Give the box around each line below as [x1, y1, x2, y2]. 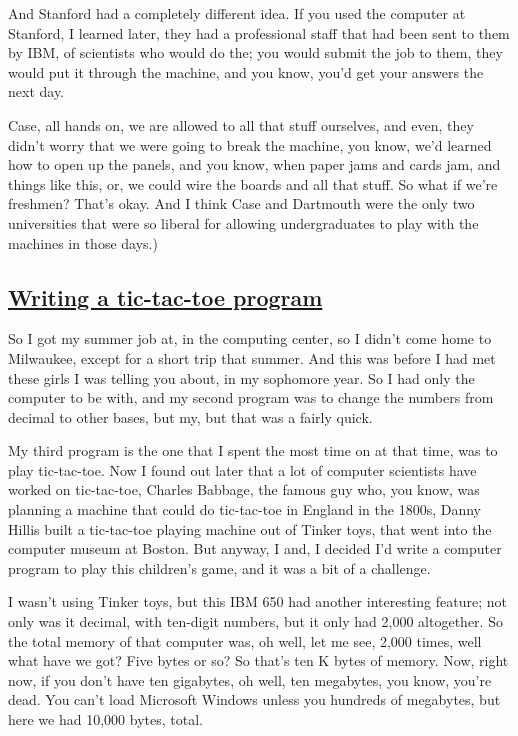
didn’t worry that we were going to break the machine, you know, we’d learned [8, 134, 492, 155]
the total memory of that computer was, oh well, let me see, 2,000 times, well [8, 630, 482, 651]
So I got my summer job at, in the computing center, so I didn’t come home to [8, 328, 492, 349]
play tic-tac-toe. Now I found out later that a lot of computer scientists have [8, 459, 477, 480]
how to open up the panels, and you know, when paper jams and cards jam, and [8, 154, 501, 175]
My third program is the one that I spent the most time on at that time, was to [8, 440, 498, 461]
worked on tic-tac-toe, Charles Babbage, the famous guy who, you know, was [8, 479, 480, 500]
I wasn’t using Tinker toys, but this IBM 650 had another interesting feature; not [8, 591, 507, 612]
